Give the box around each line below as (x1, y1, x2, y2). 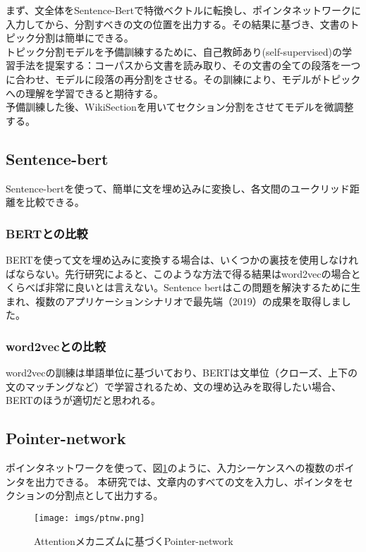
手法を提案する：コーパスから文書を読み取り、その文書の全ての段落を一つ (15, 58, 361, 73)
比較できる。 (25, 195, 85, 209)
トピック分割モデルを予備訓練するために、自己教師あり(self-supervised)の (6, 44, 343, 59)
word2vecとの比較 (6, 337, 106, 355)
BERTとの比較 (6, 224, 88, 242)
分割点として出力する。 (54, 488, 164, 503)
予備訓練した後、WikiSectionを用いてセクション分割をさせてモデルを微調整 (6, 99, 354, 114)
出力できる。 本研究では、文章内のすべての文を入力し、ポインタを (35, 474, 343, 489)
